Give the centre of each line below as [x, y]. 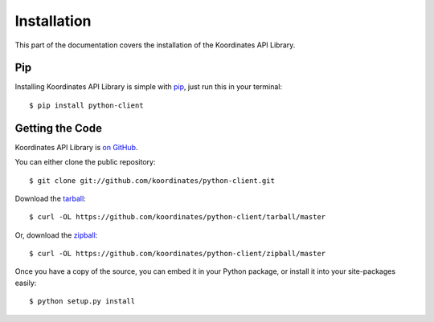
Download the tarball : [50, 198]
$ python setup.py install [82, 302]
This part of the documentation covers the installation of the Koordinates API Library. [155, 45]
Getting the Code [58, 128]
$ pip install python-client [86, 105]
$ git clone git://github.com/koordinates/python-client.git [152, 180]
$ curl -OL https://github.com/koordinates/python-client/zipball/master [178, 254]
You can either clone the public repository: [85, 162]
